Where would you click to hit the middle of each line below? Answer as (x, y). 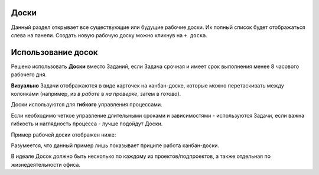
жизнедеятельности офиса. (46, 164)
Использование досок (54, 52)
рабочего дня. (29, 74)
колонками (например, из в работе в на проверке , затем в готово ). (96, 93)
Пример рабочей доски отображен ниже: (64, 135)
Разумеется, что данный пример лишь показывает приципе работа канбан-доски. (115, 145)
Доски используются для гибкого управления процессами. (87, 105)
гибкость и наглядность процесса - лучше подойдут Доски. (87, 124)
